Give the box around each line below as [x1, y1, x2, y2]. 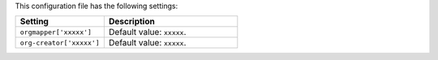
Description [108, 16, 156, 28]
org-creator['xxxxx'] [19, 38, 101, 47]
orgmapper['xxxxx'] [19, 28, 92, 36]
